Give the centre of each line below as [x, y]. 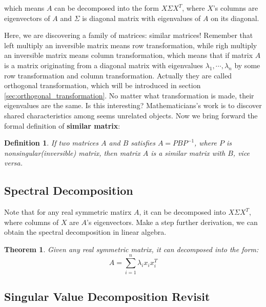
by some [247, 65]
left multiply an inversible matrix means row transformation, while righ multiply [131, 45]
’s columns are [236, 8]
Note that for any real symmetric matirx [68, 212]
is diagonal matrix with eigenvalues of [141, 18]
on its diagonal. [235, 18]
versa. [13, 163]
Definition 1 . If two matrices [51, 143]
